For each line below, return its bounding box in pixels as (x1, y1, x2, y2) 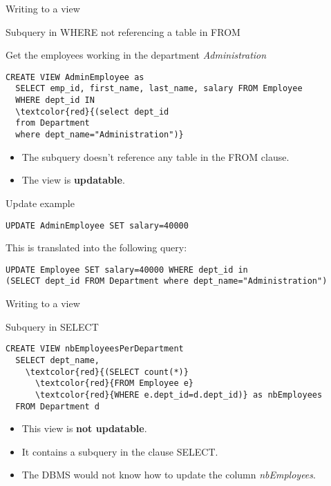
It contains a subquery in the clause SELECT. (21, 444, 218, 458)
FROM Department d (15, 401, 100, 411)
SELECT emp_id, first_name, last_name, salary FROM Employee (15, 84, 303, 94)
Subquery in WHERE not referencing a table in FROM (6, 24, 240, 39)
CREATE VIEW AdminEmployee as (6, 72, 144, 82)
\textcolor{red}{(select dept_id (15, 106, 169, 117)
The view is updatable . (21, 173, 125, 187)
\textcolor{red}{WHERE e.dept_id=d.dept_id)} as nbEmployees (35, 389, 323, 400)
